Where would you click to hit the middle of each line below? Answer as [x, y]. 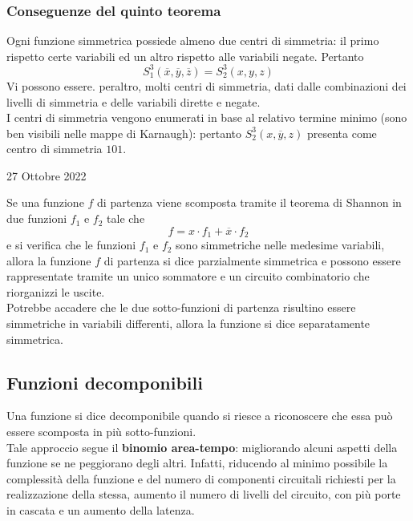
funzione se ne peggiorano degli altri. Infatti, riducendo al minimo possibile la [197, 463]
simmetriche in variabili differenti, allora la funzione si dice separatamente [188, 323]
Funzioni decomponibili [105, 382]
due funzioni [37, 218]
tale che [126, 218]
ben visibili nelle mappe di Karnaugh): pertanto [124, 133]
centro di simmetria [55, 149]
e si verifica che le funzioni [71, 245]
